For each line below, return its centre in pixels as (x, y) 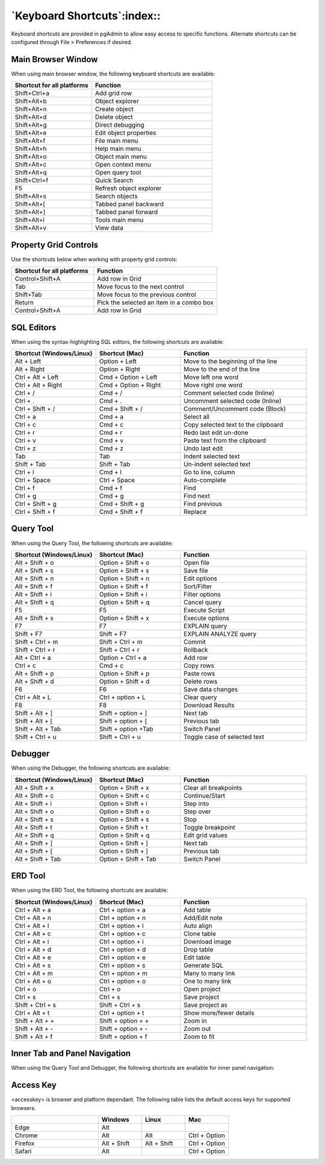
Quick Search (114, 180)
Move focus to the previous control (147, 294)
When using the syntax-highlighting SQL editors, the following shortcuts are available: (117, 341)
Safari (23, 1151)
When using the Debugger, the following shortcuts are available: (91, 768)
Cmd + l (110, 472)
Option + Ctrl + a (123, 658)
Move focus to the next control (141, 287)
